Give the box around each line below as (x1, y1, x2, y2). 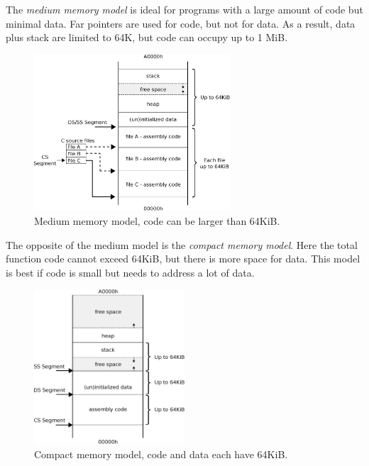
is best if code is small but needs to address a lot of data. (6, 265, 255, 279)
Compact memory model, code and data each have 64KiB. (34, 446, 288, 461)
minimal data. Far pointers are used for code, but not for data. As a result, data (6, 16, 356, 30)
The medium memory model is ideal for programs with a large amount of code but (6, 2, 363, 16)
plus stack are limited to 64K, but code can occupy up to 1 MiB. (6, 30, 288, 45)
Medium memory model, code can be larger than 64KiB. (34, 213, 280, 228)
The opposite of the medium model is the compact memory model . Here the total (6, 237, 358, 252)
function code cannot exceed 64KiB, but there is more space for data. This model (6, 251, 360, 266)
